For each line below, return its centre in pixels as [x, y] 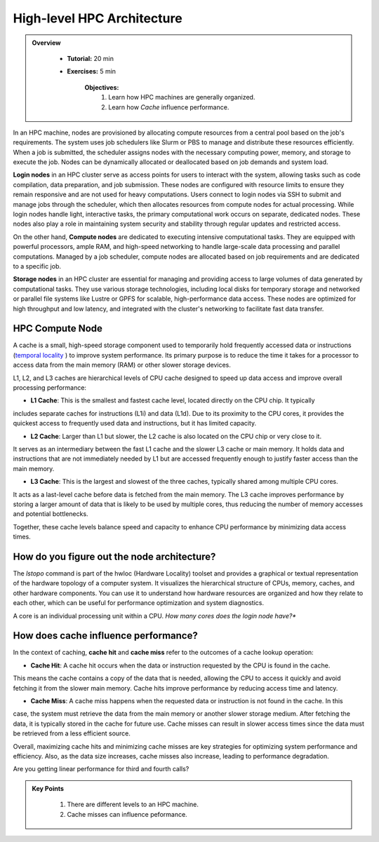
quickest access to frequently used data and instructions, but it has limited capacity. [135, 423]
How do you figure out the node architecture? [114, 556]
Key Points [48, 788]
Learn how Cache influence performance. [169, 107]
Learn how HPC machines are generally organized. [182, 97]
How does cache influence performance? [105, 636]
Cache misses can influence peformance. [127, 814]
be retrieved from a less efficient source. [72, 733]
